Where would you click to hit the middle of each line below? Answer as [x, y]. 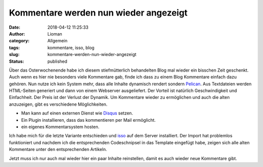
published [57, 61]
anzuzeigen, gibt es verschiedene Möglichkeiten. [58, 104]
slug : [14, 55]
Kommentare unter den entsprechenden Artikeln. [58, 149]
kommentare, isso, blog [71, 47]
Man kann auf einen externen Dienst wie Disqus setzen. [77, 113]
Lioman [55, 34]
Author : [17, 34]
